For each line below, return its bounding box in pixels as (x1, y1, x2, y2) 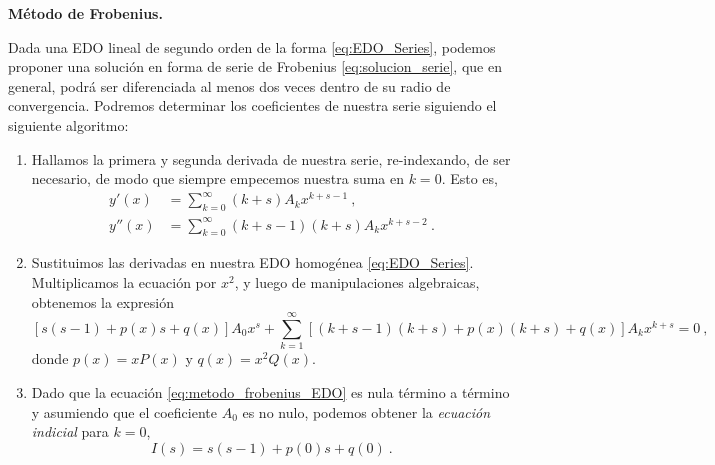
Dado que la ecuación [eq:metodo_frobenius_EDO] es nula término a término (31, 381, 510, 402)
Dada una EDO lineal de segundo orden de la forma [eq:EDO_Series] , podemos (8, 36, 496, 57)
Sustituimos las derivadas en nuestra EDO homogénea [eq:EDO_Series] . (31, 252, 474, 273)
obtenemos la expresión (31, 291, 174, 312)
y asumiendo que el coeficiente (31, 401, 217, 422)
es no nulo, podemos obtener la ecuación (242, 401, 491, 422)
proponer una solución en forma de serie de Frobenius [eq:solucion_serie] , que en (8, 56, 502, 77)
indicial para (31, 421, 109, 442)
